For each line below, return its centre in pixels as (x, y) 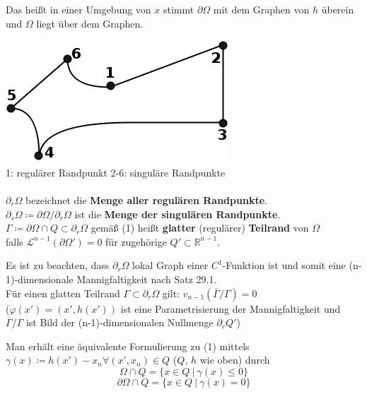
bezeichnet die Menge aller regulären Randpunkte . (146, 199)
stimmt (179, 9)
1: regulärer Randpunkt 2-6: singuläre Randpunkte (116, 172)
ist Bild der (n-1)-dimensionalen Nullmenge (120, 322)
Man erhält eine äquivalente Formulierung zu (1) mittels (128, 346)
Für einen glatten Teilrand (63, 293)
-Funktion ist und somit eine (284, 265)
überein (338, 9)
